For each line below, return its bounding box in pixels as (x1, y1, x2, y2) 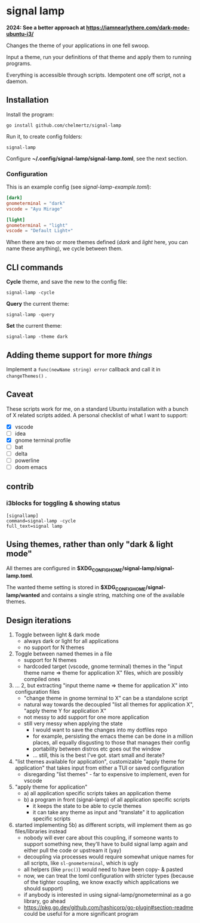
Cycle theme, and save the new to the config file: (6, 278, 127, 285)
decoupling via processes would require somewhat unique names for (23, 853, 194, 860)
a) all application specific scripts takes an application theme (23, 790, 171, 797)
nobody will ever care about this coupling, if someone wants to (23, 834, 179, 841)
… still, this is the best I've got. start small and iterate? (32, 752, 165, 759)
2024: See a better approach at (6, 24, 85, 31)
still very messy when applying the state (23, 720, 123, 727)
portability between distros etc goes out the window (32, 745, 161, 753)
